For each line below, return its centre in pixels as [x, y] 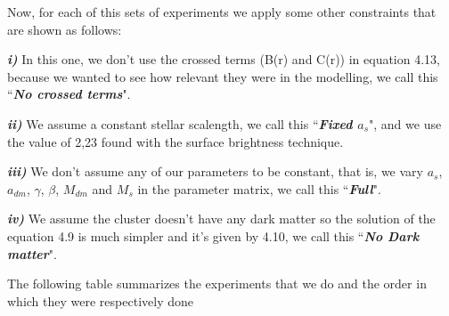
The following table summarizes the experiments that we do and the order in [217, 284]
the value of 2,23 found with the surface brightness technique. [176, 141]
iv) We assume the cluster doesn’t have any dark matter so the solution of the [221, 219]
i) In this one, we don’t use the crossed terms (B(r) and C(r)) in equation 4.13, [224, 59]
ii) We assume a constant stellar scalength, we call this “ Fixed [180, 123]
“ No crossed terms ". [69, 94]
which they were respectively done [100, 300]
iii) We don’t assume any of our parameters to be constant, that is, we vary [215, 171]
